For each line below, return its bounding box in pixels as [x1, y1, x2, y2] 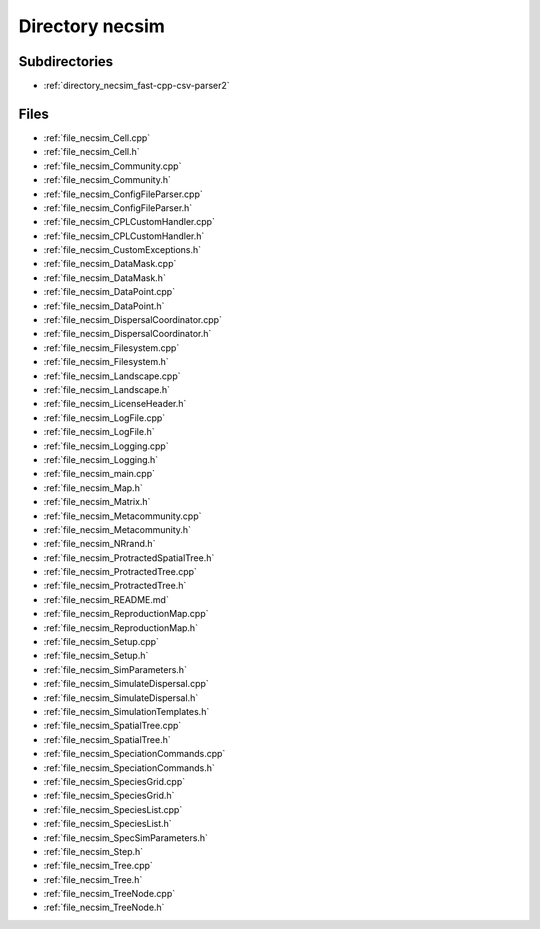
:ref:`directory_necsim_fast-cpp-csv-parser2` [43, 80, 230, 92]
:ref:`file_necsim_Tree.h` [43, 873, 143, 885]
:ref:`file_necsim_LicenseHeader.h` [43, 398, 187, 410]
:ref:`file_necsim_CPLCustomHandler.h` [43, 230, 205, 242]
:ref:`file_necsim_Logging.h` [43, 453, 159, 465]
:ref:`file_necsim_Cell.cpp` [43, 131, 151, 144]
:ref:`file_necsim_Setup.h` [43, 650, 149, 662]
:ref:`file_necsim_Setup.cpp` [43, 636, 160, 648]
